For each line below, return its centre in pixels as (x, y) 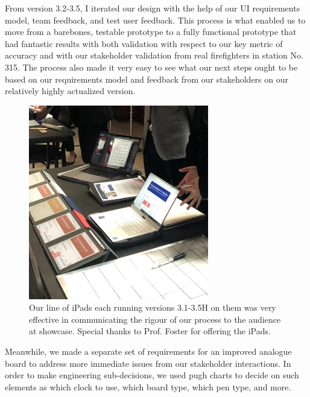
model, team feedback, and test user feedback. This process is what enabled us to (155, 20)
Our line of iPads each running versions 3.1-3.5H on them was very (153, 307)
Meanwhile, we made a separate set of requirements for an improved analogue (148, 351)
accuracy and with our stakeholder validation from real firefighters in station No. (154, 55)
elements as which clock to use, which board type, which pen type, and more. (148, 386)
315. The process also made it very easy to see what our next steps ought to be (151, 67)
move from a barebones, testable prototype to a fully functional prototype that (151, 32)
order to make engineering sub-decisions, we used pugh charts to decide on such (152, 375)
